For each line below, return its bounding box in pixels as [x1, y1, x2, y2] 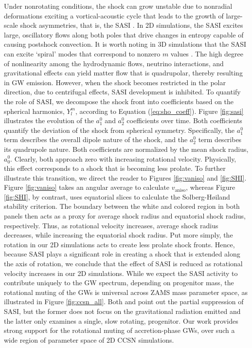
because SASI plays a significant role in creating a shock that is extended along [4, 249, 240, 259]
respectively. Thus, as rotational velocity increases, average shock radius [4, 220, 218, 230]
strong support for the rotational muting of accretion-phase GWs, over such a [4, 325, 235, 335]
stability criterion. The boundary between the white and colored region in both [4, 201, 240, 211]
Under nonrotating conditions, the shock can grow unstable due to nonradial [4, 1, 233, 11]
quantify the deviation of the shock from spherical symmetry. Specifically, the [4, 125, 235, 135]
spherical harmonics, [4, 106, 65, 116]
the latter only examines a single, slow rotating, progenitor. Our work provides [4, 315, 238, 326]
